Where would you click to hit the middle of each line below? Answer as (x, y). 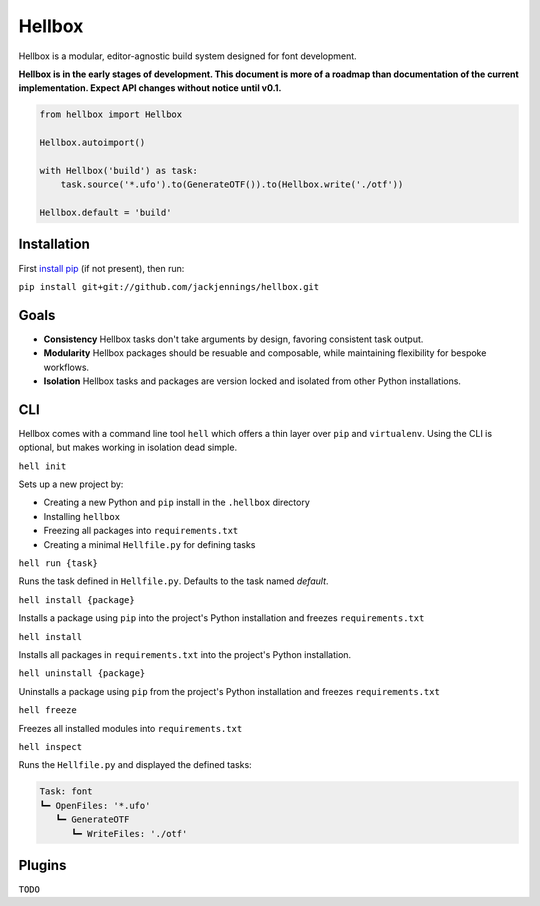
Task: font (66, 791)
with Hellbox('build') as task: (119, 170)
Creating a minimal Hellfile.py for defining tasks (149, 544)
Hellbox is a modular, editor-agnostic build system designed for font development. (187, 56)
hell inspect (50, 746)
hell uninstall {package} (82, 673)
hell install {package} (76, 599)
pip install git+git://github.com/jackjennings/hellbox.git (169, 286)
